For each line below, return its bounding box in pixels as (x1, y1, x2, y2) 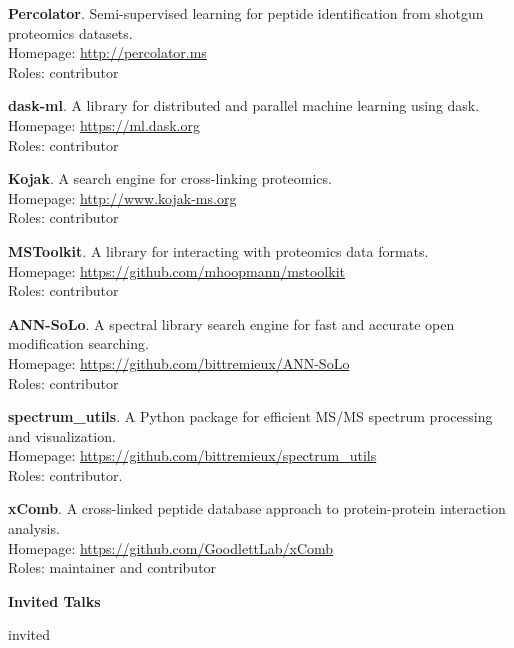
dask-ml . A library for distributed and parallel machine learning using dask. (8, 95, 480, 116)
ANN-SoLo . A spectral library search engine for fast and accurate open (8, 313, 455, 334)
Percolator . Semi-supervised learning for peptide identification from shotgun (8, 3, 484, 23)
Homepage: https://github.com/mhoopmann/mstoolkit (8, 260, 345, 281)
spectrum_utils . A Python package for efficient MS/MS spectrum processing (8, 406, 493, 427)
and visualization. (8, 425, 116, 446)
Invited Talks (8, 590, 101, 611)
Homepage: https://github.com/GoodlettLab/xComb (8, 537, 334, 558)
